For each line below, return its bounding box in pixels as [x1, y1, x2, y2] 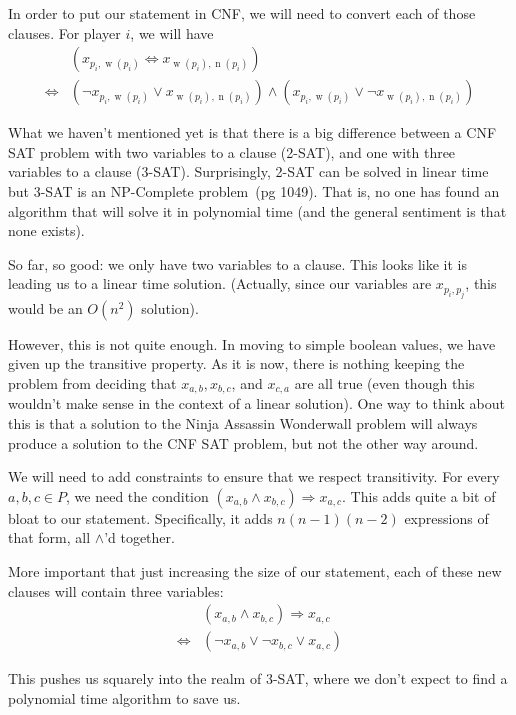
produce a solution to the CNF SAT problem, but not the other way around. [8, 432, 479, 453]
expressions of [404, 507, 489, 528]
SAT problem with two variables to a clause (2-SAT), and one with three [8, 141, 456, 162]
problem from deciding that [8, 373, 177, 393]
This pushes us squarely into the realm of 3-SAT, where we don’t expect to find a [8, 668, 508, 689]
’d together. [104, 527, 175, 548]
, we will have [130, 22, 214, 43]
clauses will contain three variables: [8, 580, 224, 601]
